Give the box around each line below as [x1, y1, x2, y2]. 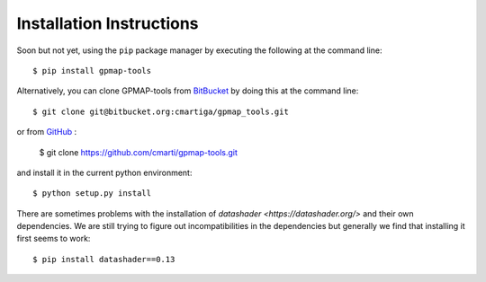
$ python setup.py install [32, 189, 152, 198]
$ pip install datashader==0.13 [32, 254, 175, 264]
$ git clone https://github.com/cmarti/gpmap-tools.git [39, 146, 238, 157]
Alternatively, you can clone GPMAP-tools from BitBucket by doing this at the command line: [16, 85, 359, 96]
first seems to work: [16, 234, 91, 244]
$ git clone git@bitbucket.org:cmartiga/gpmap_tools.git [32, 106, 290, 117]
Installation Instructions [16, 13, 199, 33]
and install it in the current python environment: [16, 167, 193, 178]
